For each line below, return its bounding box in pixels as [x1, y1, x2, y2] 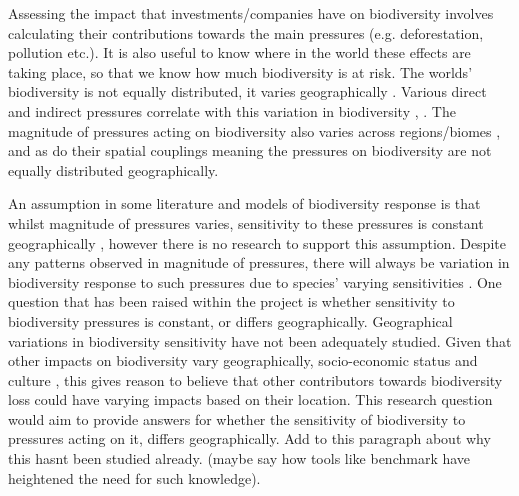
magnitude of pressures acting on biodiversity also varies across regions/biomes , [8, 120, 501, 141]
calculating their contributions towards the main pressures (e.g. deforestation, [8, 22, 484, 43]
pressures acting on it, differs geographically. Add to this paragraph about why [8, 428, 491, 449]
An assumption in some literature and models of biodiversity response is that [8, 193, 481, 214]
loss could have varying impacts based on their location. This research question [8, 389, 493, 410]
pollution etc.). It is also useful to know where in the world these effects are [8, 42, 471, 63]
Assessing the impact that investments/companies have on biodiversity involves [8, 3, 494, 23]
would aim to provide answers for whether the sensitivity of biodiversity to [8, 408, 466, 429]
